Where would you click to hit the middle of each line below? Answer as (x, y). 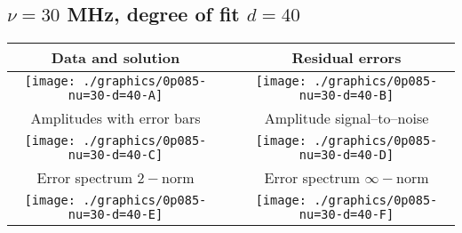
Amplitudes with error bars (115, 118)
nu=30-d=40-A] (115, 96)
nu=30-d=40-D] (346, 155)
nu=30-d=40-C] (115, 155)
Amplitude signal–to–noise (346, 118)
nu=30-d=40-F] (346, 215)
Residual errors (346, 58)
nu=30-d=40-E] (115, 215)
